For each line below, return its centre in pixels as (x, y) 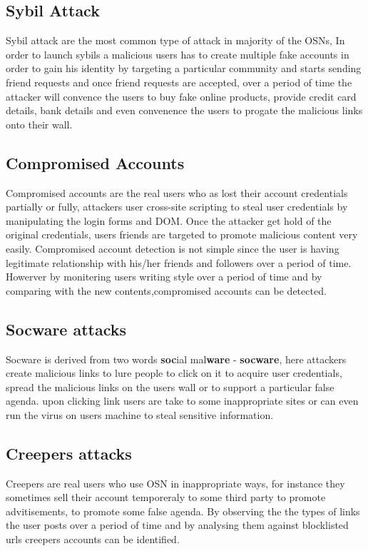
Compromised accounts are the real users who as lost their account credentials (177, 192)
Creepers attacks (69, 453)
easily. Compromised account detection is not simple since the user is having (173, 248)
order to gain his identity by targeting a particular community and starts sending (184, 68)
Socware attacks (66, 329)
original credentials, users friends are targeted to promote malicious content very (182, 234)
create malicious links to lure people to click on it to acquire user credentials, (174, 373)
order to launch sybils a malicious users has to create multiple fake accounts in (178, 54)
